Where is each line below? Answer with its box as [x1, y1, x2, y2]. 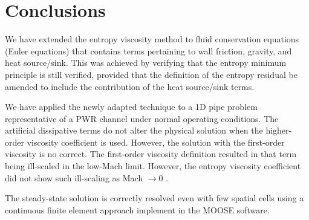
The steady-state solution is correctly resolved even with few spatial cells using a [5, 192, 304, 204]
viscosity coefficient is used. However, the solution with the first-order [27, 135, 285, 148]
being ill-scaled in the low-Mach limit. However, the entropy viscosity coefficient [5, 160, 301, 172]
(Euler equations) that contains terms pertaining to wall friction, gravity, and [5, 44, 292, 57]
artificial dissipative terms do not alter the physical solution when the [5, 124, 263, 137]
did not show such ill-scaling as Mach [5, 171, 143, 184]
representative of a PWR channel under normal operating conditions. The [5, 112, 279, 125]
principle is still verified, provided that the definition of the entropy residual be [5, 68, 298, 80]
